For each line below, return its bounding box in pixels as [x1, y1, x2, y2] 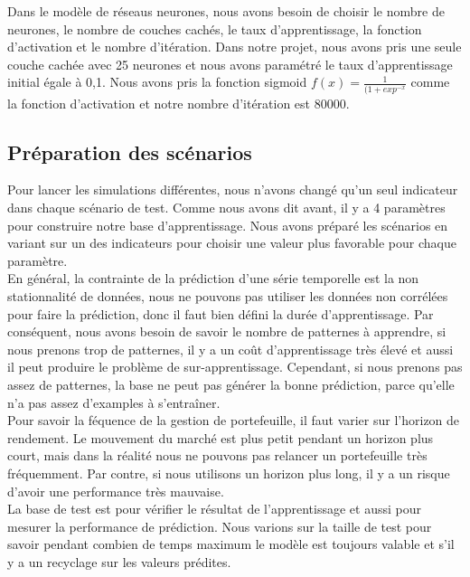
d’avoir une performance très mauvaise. [7, 481, 224, 500]
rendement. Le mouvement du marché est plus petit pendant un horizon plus [7, 428, 434, 447]
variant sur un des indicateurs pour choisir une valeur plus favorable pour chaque [7, 233, 456, 252]
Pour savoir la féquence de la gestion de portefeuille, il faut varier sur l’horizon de [7, 411, 460, 430]
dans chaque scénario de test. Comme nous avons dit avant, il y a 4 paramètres [7, 198, 446, 217]
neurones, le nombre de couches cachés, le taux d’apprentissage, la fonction [7, 19, 422, 38]
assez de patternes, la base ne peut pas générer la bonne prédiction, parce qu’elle [7, 375, 455, 394]
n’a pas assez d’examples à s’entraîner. [7, 393, 221, 411]
